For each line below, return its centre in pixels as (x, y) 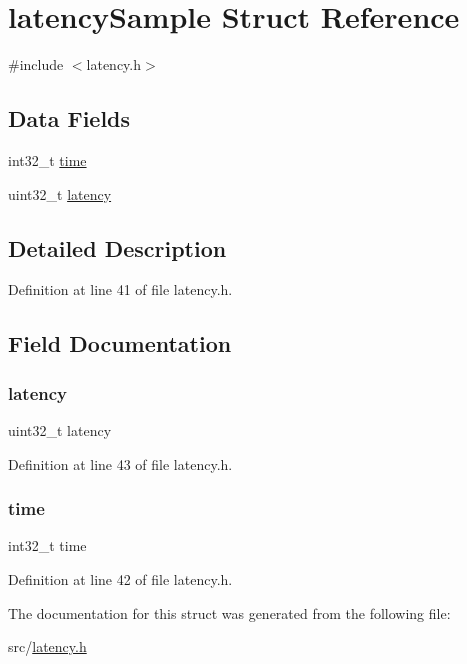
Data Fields (69, 118)
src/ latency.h (47, 646)
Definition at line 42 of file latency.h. (120, 578)
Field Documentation (120, 343)
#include (36, 64)
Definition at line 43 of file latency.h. (120, 463)
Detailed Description (117, 247)
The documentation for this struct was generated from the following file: (229, 612)
